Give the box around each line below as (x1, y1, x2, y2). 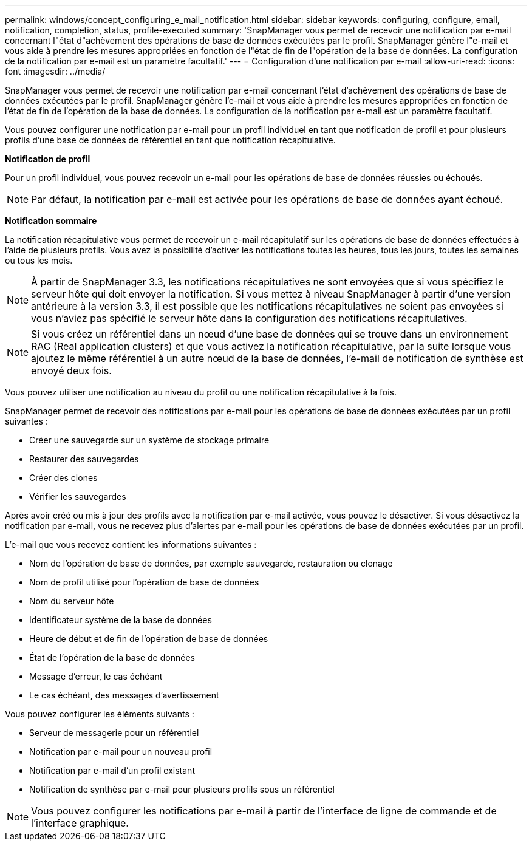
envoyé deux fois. (31, 364, 112, 377)
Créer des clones (29, 472, 98, 483)
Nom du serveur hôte (29, 596, 114, 606)
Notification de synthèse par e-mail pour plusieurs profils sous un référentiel (29, 784, 335, 794)
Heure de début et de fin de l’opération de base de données (29, 633, 268, 644)
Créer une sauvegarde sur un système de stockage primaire (29, 435, 270, 445)
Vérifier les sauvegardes (29, 491, 126, 502)
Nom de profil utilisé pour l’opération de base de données (29, 577, 259, 587)
